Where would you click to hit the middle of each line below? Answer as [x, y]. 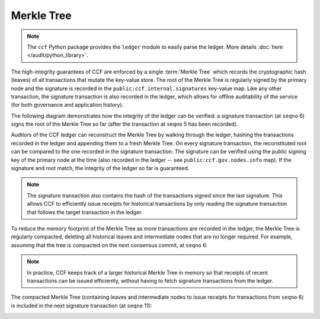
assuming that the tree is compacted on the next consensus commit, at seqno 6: [109, 245]
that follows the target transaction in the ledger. [85, 212]
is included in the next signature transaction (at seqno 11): [81, 305]
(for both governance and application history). [67, 105]
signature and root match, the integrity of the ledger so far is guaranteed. [100, 168]
